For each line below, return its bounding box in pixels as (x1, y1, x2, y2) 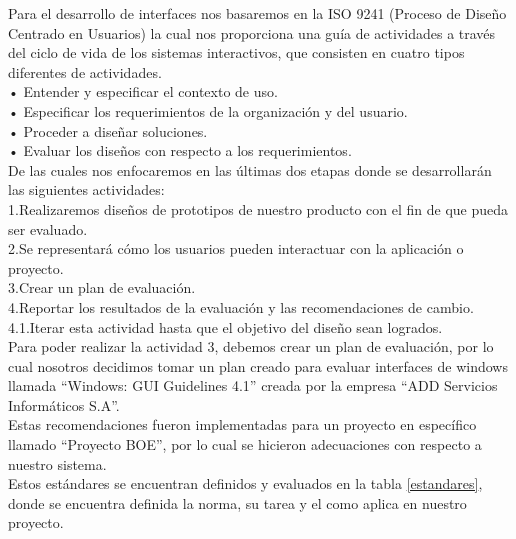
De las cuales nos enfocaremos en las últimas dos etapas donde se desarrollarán (8, 159, 492, 180)
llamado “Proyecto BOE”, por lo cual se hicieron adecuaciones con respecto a (8, 434, 482, 455)
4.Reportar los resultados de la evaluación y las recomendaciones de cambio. (8, 296, 474, 317)
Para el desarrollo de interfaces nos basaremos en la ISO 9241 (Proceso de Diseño (8, 3, 507, 23)
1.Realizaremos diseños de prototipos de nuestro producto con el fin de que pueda (8, 198, 509, 219)
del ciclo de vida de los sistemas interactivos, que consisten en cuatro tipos (8, 42, 465, 63)
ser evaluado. (8, 218, 88, 239)
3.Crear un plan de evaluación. (8, 277, 196, 298)
